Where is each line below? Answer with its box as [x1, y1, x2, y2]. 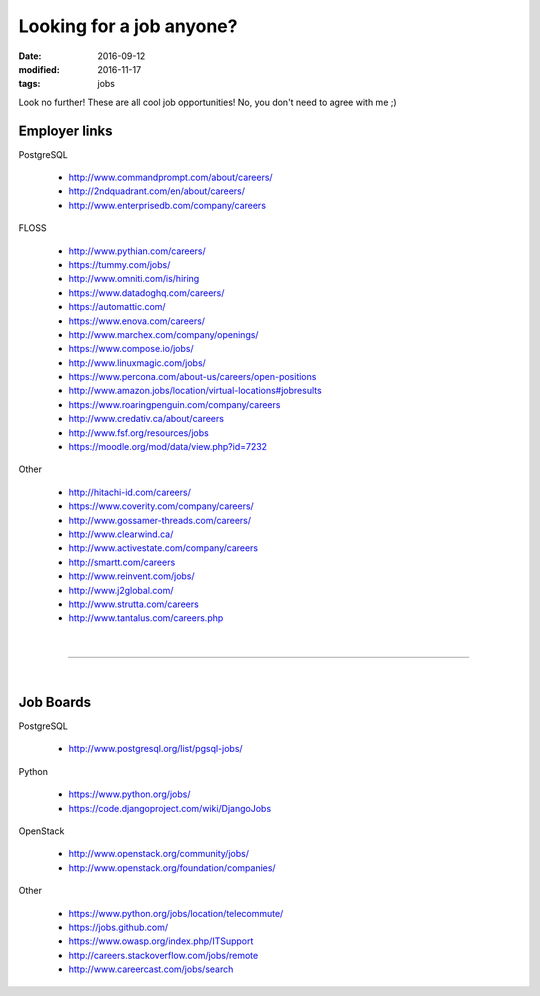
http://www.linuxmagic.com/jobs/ [68, 356, 207, 369]
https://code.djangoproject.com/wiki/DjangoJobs [68, 802, 272, 814]
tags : [18, 78, 41, 90]
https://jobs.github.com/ [68, 921, 169, 933]
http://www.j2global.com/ [68, 584, 174, 596]
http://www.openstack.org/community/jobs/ [68, 848, 250, 860]
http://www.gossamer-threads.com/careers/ [68, 514, 252, 526]
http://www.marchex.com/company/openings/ [68, 328, 259, 340]
